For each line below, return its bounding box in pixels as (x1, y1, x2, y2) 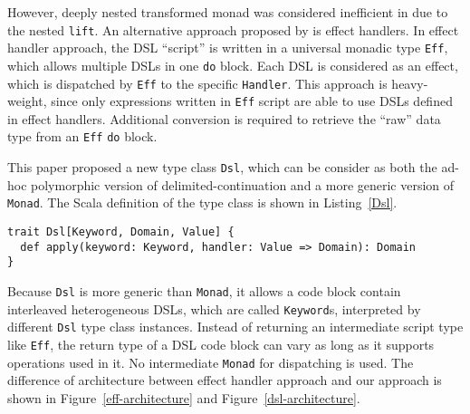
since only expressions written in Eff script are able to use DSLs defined (51, 91, 453, 111)
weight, (7, 91, 47, 111)
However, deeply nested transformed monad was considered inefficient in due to (7, 3, 448, 21)
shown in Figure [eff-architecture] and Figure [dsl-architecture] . (7, 388, 360, 407)
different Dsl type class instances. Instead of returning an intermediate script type (7, 317, 464, 336)
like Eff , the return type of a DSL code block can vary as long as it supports (7, 334, 435, 353)
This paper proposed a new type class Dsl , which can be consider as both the (7, 158, 437, 177)
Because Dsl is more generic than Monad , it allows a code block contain (7, 282, 401, 300)
